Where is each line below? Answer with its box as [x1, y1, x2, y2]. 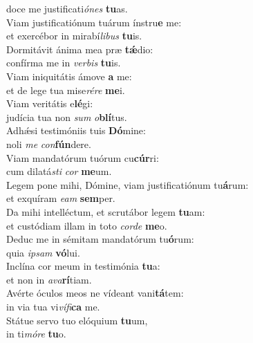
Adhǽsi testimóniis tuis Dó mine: [6, 123, 146, 138]
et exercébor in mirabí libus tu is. [6, 28, 142, 43]
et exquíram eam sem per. [6, 191, 115, 205]
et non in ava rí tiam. [6, 272, 92, 286]
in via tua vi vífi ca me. [6, 299, 100, 314]
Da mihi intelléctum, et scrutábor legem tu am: [6, 204, 205, 219]
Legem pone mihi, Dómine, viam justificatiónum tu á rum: [6, 177, 249, 192]
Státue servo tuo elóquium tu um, [6, 313, 148, 327]
